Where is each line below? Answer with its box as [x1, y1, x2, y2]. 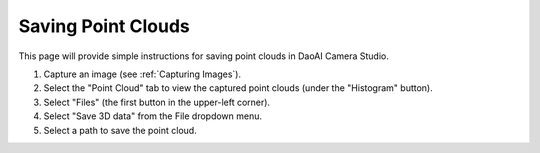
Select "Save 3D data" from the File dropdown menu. [43, 110, 263, 122]
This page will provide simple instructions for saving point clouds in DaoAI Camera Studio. [18, 50, 390, 62]
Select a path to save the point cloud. [43, 124, 197, 136]
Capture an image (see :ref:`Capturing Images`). [43, 68, 242, 80]
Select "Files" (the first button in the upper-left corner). [43, 96, 270, 108]
